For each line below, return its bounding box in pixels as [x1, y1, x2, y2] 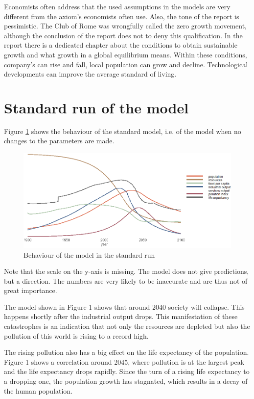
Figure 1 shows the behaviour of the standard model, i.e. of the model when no [4, 126, 241, 136]
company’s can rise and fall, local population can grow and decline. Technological [4, 59, 248, 69]
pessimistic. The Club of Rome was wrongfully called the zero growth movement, [4, 21, 247, 31]
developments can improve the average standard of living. [4, 69, 177, 79]
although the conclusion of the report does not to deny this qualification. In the [4, 30, 243, 40]
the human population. [4, 385, 73, 396]
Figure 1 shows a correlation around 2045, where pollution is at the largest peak [4, 356, 245, 367]
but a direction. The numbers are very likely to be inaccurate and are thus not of [4, 275, 248, 286]
